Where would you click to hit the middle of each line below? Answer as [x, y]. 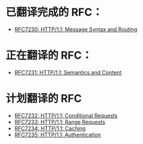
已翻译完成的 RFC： [54, 12]
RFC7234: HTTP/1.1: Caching [50, 128]
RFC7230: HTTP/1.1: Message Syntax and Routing [76, 29]
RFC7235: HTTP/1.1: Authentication [58, 134]
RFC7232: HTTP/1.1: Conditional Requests [66, 115]
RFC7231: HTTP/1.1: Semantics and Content [68, 72]
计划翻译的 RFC [44, 99]
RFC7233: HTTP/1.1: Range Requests [60, 122]
